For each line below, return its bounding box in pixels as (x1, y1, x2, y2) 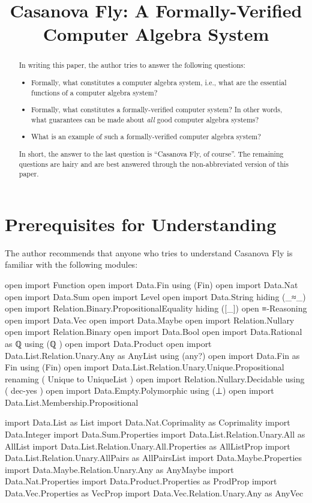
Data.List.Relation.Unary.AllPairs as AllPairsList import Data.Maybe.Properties (5, 451, 302, 464)
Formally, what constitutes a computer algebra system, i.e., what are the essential (31, 77, 287, 87)
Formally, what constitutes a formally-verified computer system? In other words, (31, 104, 283, 115)
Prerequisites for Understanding (5, 211, 277, 236)
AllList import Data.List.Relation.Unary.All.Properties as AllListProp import (5, 439, 290, 452)
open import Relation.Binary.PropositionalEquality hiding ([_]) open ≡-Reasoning (5, 302, 307, 315)
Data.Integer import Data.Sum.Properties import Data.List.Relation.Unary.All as (5, 428, 305, 441)
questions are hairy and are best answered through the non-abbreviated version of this (19, 158, 289, 169)
